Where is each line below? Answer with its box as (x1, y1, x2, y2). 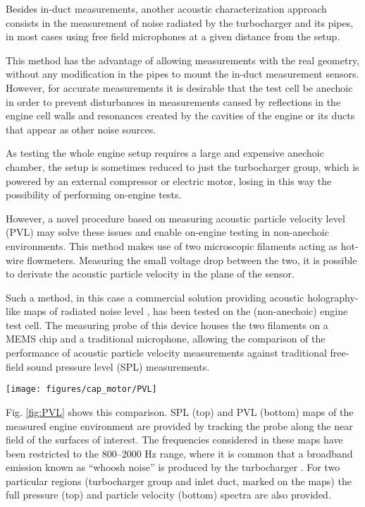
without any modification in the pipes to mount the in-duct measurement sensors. (6, 66, 359, 81)
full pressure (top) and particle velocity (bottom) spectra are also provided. (6, 487, 331, 502)
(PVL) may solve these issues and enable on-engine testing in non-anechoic (6, 225, 329, 239)
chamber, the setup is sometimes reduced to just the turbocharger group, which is (6, 159, 359, 174)
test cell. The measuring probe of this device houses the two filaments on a (6, 317, 328, 332)
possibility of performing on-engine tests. (6, 187, 182, 202)
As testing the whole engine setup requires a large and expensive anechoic (6, 145, 324, 160)
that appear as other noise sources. (6, 121, 156, 136)
